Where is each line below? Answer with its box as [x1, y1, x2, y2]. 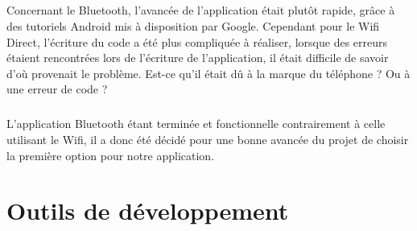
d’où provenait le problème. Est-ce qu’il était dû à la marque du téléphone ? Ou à [6, 64, 411, 81]
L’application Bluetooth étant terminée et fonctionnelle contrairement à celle [6, 115, 386, 132]
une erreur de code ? [6, 80, 108, 97]
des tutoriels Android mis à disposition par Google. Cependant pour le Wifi [6, 17, 380, 34]
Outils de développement [6, 194, 289, 227]
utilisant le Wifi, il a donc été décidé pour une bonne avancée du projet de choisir [6, 130, 409, 147]
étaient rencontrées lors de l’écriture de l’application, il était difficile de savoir [6, 49, 389, 66]
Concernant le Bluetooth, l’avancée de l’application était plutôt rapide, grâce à [6, 2, 395, 19]
